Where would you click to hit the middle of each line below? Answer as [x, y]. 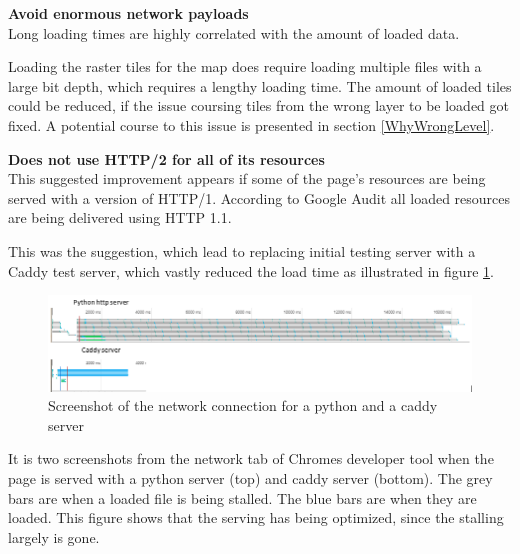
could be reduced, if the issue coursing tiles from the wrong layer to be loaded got [258, 105]
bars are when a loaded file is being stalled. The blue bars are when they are [242, 497]
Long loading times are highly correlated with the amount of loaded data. [234, 32]
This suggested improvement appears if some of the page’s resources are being [247, 178]
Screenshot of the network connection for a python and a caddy [243, 405]
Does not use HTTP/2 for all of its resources [166, 158]
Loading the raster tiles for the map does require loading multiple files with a [245, 66]
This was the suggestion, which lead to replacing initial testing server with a [242, 250]
